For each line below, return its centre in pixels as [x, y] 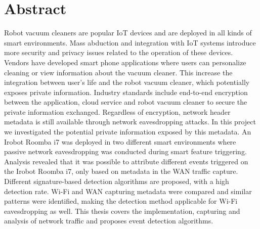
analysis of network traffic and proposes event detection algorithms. [109, 221]
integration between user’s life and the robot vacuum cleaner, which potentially [127, 82]
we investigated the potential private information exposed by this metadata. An [128, 132]
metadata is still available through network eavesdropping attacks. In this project [130, 122]
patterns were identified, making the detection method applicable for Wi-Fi [121, 201]
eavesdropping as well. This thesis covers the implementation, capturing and [122, 211]
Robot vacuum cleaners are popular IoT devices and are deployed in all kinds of [128, 33]
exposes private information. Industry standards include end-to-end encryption [126, 92]
